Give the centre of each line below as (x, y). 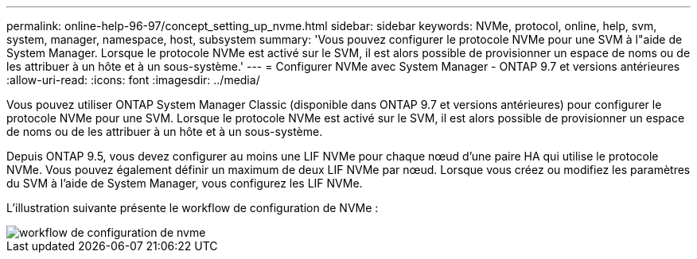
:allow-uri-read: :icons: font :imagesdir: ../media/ (133, 80)
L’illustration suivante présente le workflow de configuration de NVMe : (193, 208)
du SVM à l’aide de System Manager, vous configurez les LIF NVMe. (185, 183)
